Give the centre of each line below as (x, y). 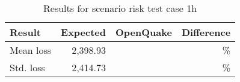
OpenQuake (144, 32)
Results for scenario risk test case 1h (120, 8)
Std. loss (27, 67)
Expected (84, 32)
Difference (206, 32)
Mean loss (31, 50)
